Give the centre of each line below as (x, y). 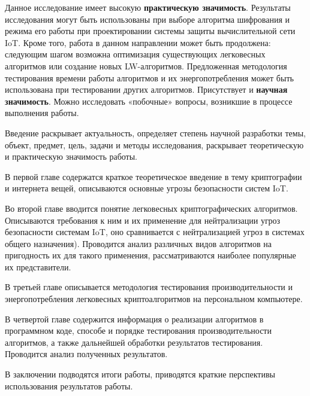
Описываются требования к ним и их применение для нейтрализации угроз (143, 220)
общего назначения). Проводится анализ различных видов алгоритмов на (138, 243)
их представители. (38, 266)
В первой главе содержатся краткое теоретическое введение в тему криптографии (154, 176)
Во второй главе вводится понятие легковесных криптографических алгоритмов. (151, 208)
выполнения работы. (42, 113)
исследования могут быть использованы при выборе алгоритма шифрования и (148, 19)
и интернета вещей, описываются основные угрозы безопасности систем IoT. (147, 188)
